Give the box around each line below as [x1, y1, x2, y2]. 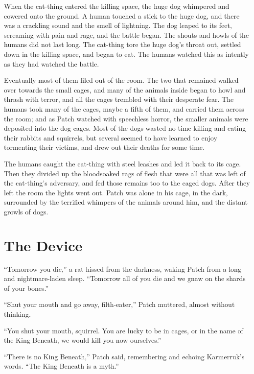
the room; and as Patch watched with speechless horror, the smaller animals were [4, 113, 248, 123]
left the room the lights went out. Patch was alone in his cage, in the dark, [4, 187, 228, 197]
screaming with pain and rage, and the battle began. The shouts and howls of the [4, 29, 249, 40]
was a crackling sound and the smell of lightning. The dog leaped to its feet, [4, 20, 232, 30]
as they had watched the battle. [4, 58, 99, 69]
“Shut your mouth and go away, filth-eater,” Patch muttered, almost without [4, 299, 235, 309]
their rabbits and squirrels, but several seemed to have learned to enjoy [4, 132, 217, 142]
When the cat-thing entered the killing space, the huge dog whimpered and [4, 1, 230, 11]
